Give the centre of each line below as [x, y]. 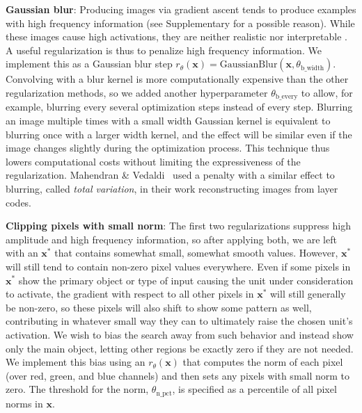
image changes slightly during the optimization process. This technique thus [168, 148]
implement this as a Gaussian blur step [89, 64]
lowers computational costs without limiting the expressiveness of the [153, 161]
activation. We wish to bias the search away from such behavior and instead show [180, 334]
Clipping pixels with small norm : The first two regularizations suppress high [179, 226]
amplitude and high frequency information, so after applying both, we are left [171, 239]
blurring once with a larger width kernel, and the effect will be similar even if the [179, 134]
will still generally [308, 294]
